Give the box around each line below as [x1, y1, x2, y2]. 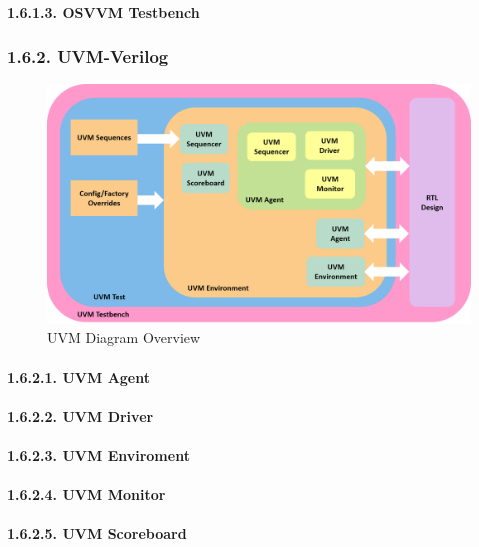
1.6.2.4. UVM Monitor [7, 484, 166, 505]
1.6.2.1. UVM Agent [7, 366, 150, 387]
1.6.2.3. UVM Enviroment [7, 444, 190, 465]
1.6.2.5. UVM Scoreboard [7, 523, 187, 544]
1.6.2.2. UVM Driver [7, 405, 154, 426]
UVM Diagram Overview [47, 327, 201, 348]
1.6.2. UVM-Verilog [7, 44, 169, 69]
